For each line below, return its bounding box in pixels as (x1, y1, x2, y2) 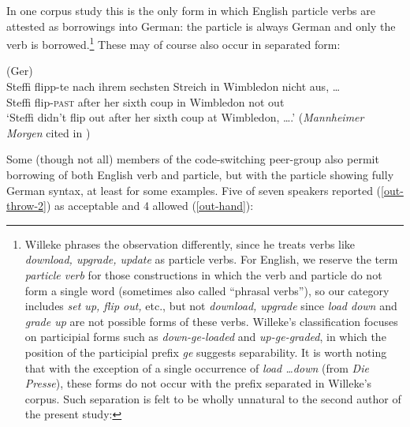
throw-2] (6, 197, 47, 214)
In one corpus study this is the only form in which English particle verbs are (6, 2, 375, 18)
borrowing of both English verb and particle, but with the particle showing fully (6, 167, 394, 182)
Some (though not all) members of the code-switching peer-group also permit (6, 151, 379, 167)
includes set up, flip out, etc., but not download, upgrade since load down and (24, 298, 397, 314)
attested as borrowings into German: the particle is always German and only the (6, 17, 396, 34)
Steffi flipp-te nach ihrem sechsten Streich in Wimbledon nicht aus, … (6, 78, 341, 95)
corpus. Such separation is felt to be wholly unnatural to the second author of (24, 390, 401, 406)
